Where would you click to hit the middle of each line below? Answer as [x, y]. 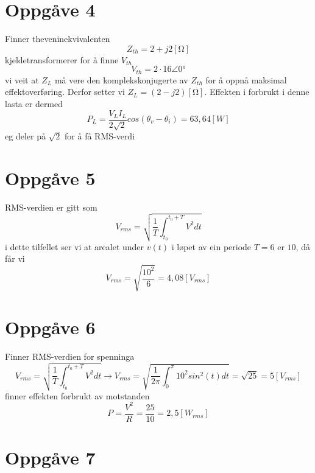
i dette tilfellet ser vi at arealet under [75, 246]
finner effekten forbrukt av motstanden [77, 395]
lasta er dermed [34, 103]
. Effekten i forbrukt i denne [257, 92]
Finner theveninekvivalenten [58, 39]
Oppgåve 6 [50, 327]
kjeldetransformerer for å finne [62, 59]
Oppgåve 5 [50, 177]
